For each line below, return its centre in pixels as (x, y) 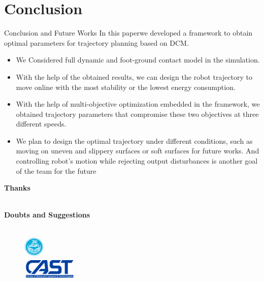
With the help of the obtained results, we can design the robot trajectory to (134, 76)
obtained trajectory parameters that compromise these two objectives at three (137, 114)
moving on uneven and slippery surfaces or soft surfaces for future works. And (138, 151)
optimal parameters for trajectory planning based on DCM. (96, 42)
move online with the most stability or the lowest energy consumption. (126, 87)
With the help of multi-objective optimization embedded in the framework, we (138, 104)
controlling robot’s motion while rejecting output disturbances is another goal (137, 161)
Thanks (17, 188)
